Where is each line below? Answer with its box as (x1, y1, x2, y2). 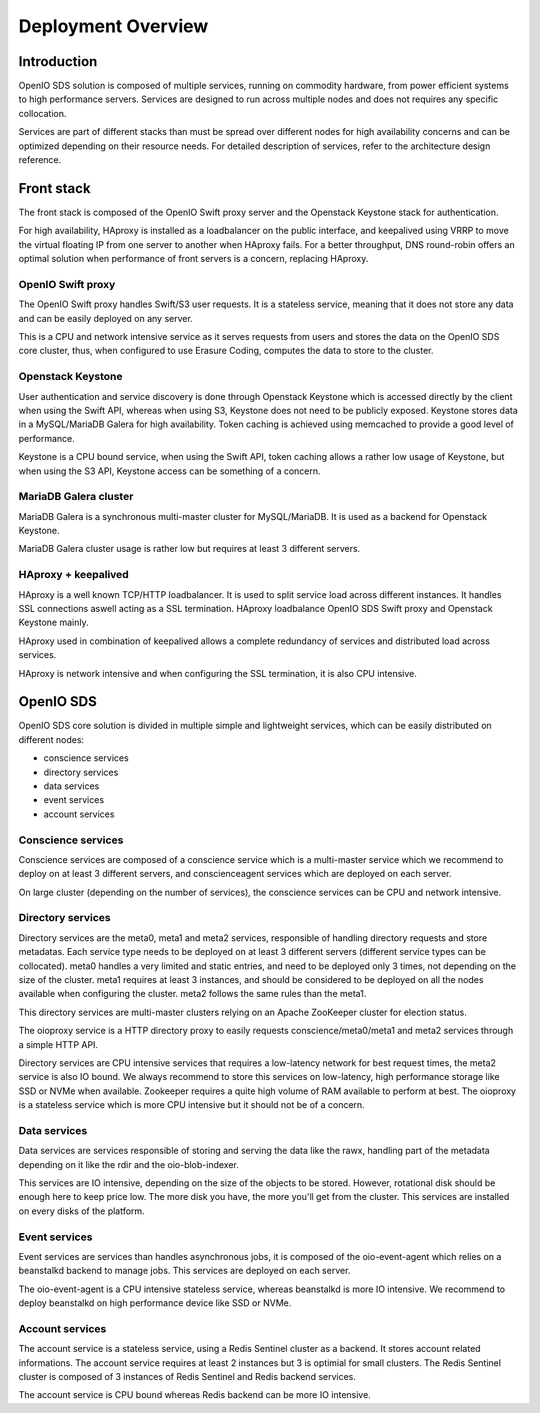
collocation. (18, 107, 67, 119)
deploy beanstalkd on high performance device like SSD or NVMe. (18, 1297, 292, 1309)
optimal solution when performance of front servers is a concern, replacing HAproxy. (18, 253, 369, 265)
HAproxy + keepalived (18, 568, 129, 582)
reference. (18, 154, 62, 166)
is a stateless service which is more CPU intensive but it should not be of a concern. (18, 1099, 365, 1111)
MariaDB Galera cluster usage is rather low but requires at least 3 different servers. (18, 543, 361, 555)
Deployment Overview (18, 15, 209, 37)
